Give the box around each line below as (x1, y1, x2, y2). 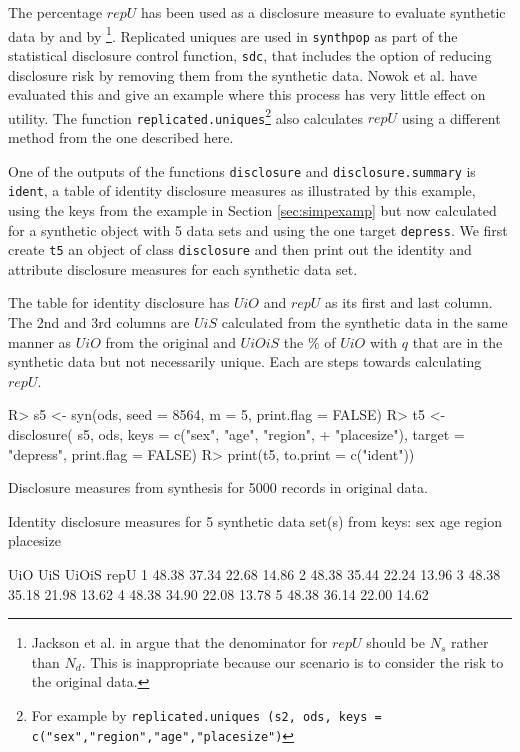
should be (366, 632, 425, 653)
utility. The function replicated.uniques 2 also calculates (8, 104, 363, 128)
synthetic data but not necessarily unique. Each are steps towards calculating (8, 351, 482, 372)
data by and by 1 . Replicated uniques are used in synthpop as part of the (8, 22, 458, 46)
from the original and (105, 331, 236, 352)
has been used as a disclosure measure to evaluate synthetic (140, 2, 506, 22)
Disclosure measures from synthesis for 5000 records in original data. (8, 477, 428, 498)
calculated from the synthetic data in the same (221, 312, 508, 333)
